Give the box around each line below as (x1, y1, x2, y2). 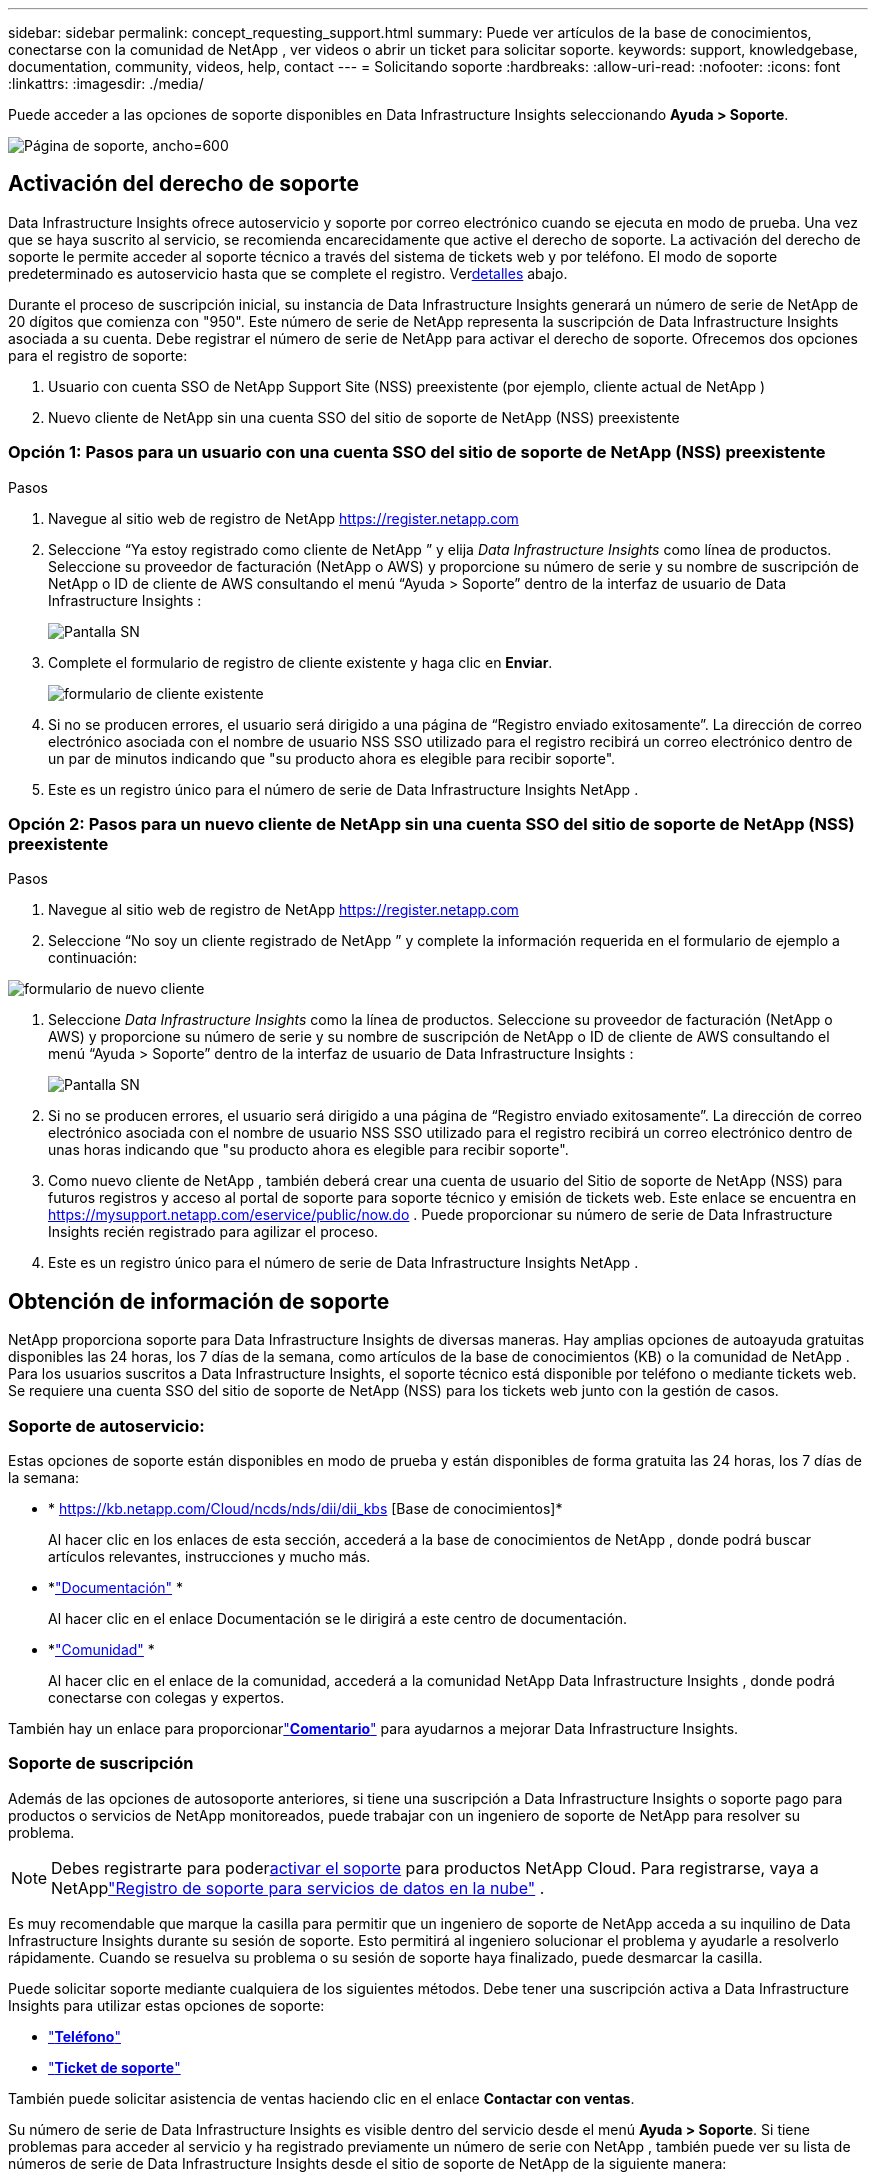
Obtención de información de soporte (8, 1288, 390, 1314)
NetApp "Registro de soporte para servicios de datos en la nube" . (51, 1877, 545, 1898)
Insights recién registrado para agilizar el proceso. (48, 1223, 379, 1241)
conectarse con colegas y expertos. (48, 1688, 285, 1706)
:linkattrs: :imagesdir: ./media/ (8, 75, 204, 92)
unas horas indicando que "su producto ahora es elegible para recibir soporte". (48, 1141, 569, 1159)
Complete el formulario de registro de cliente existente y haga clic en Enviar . (48, 653, 553, 671)
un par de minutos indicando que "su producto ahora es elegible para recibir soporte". (48, 749, 616, 767)
